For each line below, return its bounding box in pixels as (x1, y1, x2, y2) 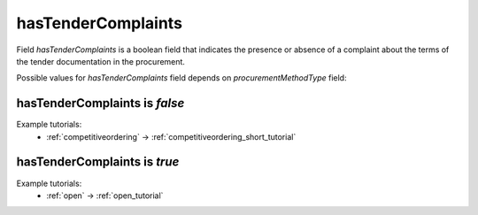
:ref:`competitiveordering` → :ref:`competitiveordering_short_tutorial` (46, 131, 297, 142)
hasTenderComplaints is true (16, 155, 180, 170)
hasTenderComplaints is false (16, 96, 185, 111)
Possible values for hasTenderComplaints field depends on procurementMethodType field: (16, 73, 347, 83)
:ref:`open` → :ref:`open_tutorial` (46, 190, 164, 201)
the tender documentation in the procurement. (16, 56, 186, 66)
